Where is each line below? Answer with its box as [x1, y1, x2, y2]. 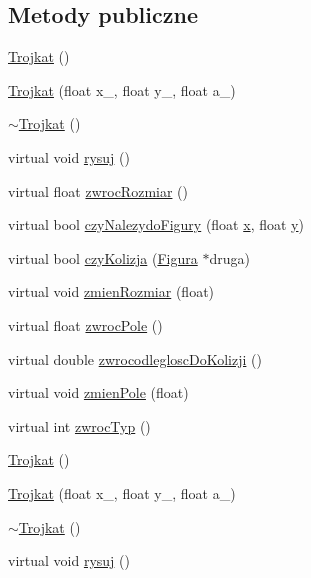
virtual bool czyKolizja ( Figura [8, 247, 198, 268]
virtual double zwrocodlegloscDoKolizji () [8, 348, 262, 369]
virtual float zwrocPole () [8, 314, 163, 335]
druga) [209, 247, 250, 268]
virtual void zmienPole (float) [8, 382, 189, 403]
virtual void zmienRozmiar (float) [8, 281, 215, 302]
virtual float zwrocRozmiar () [8, 180, 188, 201]
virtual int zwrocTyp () [8, 415, 151, 436]
